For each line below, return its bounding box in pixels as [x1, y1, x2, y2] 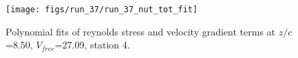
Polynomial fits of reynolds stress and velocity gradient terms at [6, 24, 276, 38]
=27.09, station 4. [54, 38, 130, 52]
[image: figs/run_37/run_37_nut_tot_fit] [6, 5, 198, 14]
